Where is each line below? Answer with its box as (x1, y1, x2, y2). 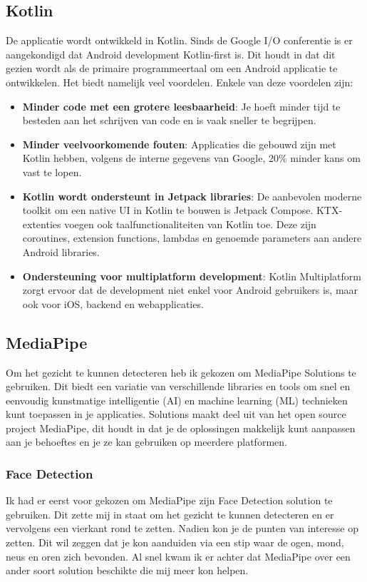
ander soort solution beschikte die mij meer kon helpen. (6, 563, 249, 578)
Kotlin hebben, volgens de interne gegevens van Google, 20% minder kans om (22, 150, 361, 165)
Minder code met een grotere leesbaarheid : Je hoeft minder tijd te (22, 98, 341, 113)
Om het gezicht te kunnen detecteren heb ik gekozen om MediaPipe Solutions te (6, 364, 356, 379)
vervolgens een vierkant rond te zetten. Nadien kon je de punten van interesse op (6, 521, 359, 536)
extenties (22, 216, 61, 231)
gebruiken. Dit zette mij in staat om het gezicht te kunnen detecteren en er (6, 506, 334, 521)
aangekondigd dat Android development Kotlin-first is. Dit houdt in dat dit (6, 46, 336, 61)
